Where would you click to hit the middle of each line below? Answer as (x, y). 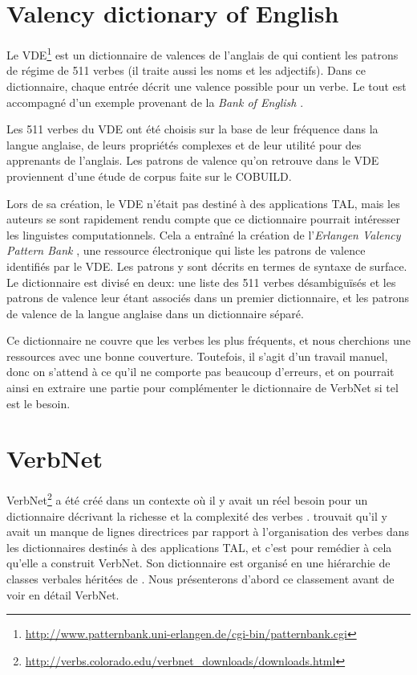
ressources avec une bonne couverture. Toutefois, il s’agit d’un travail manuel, (197, 356)
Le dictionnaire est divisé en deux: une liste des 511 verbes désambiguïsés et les (201, 282)
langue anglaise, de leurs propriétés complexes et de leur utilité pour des (184, 144)
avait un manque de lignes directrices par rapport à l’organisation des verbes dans (208, 532)
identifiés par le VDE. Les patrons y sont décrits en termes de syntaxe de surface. (207, 266)
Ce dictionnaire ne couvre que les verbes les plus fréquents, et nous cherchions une (208, 340)
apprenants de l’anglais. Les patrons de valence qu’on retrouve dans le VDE (193, 160)
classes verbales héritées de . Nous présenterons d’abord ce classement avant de (200, 579)
